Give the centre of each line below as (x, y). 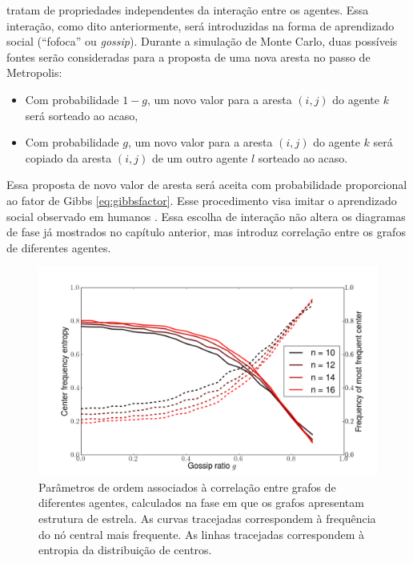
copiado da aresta (68, 157)
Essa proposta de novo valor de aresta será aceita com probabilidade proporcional (207, 185)
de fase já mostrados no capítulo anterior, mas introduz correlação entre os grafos (206, 232)
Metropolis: (34, 72)
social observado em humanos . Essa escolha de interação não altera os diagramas (206, 216)
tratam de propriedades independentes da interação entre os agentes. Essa (188, 10)
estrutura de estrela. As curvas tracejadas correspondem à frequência (207, 518)
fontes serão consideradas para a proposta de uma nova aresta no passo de (188, 56)
